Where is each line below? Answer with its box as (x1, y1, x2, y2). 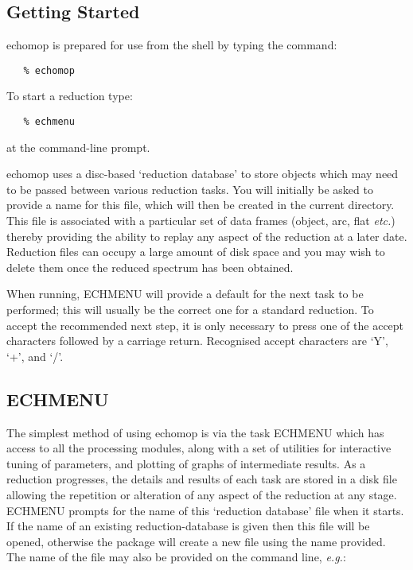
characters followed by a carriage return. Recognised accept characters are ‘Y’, (6, 332, 388, 349)
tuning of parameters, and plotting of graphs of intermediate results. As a (6, 455, 366, 471)
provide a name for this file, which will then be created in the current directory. (6, 196, 395, 213)
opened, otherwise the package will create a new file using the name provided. (6, 533, 386, 549)
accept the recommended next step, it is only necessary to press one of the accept (6, 316, 404, 333)
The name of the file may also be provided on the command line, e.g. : (6, 549, 346, 565)
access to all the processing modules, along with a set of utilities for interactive (6, 440, 392, 456)
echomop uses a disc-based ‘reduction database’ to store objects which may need (6, 165, 399, 182)
